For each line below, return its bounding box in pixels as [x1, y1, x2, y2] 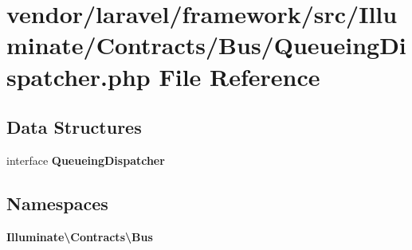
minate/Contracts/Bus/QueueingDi [6, 29, 406, 61]
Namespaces [6, 190, 108, 215]
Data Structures [6, 115, 142, 139]
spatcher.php [6, 60, 151, 92]
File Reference [159, 60, 320, 92]
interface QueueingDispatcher [6, 151, 165, 168]
